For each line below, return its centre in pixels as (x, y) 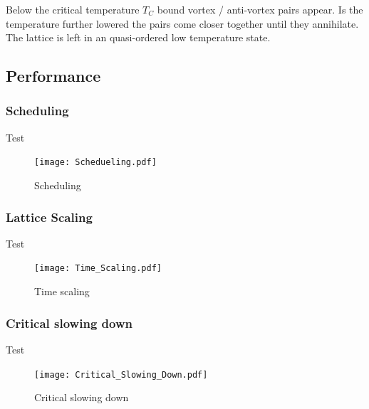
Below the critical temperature (73, 9)
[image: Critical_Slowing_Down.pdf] (121, 375)
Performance (53, 76)
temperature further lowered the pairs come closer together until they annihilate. (182, 23)
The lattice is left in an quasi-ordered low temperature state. (138, 37)
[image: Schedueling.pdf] (95, 163)
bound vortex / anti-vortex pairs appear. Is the (260, 9)
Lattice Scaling (49, 217)
